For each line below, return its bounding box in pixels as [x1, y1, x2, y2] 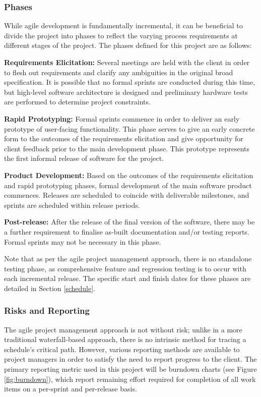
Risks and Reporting [4, 304, 90, 317]
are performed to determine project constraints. [4, 96, 151, 107]
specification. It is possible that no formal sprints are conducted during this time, [4, 77, 255, 87]
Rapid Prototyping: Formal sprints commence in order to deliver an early [4, 113, 240, 124]
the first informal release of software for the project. [4, 153, 164, 163]
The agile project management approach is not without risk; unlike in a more [4, 324, 242, 334]
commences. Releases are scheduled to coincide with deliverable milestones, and [4, 190, 249, 200]
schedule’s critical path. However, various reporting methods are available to [4, 344, 240, 354]
